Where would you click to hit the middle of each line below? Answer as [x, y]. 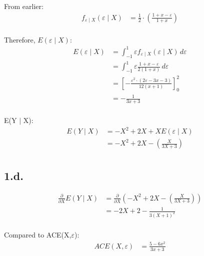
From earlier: [24, 6]
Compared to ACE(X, [38, 235]
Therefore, [20, 39]
